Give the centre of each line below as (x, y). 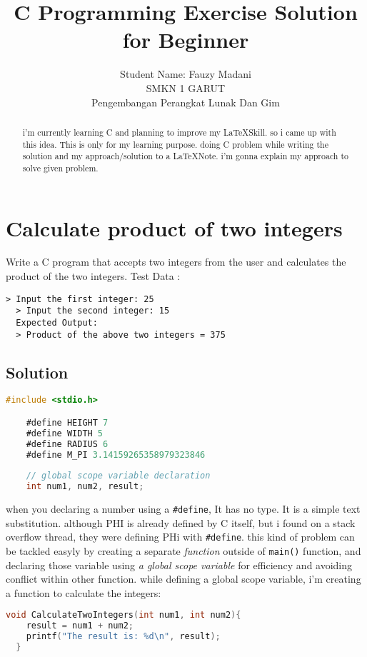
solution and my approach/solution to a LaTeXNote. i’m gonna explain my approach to (185, 156)
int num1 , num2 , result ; (85, 487)
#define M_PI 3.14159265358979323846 (116, 455)
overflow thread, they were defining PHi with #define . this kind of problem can (180, 537)
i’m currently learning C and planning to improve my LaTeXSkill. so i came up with (179, 132)
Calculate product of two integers (174, 227)
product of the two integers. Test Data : (93, 276)
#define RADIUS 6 (67, 444)
